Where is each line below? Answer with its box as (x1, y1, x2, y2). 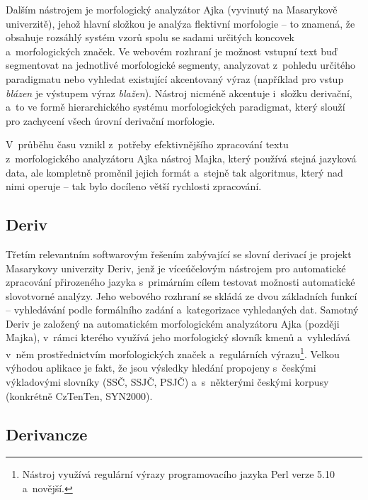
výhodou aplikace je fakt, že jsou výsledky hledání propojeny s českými (6, 360, 316, 375)
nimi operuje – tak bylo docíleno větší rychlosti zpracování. (6, 179, 262, 194)
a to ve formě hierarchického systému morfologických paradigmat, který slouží (6, 99, 345, 114)
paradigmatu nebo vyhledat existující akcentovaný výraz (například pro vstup (6, 71, 344, 86)
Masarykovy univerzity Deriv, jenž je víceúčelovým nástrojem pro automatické (6, 260, 346, 275)
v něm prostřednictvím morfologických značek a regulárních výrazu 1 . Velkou (6, 345, 340, 361)
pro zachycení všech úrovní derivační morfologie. (6, 113, 215, 128)
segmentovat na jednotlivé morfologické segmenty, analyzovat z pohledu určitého (6, 57, 356, 72)
